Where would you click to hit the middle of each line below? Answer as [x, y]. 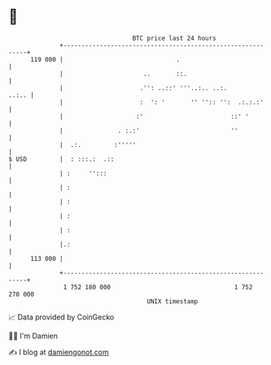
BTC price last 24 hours [175, 38]
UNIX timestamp [173, 301]
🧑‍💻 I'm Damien [33, 336]
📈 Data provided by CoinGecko [61, 317]
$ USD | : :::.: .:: [61, 159]
